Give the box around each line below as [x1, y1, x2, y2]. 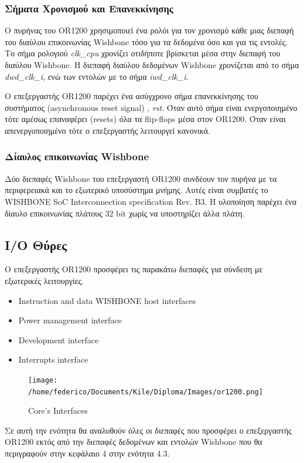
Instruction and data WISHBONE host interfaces [18, 294, 196, 306]
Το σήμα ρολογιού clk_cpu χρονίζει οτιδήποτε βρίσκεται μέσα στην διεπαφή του [5, 47, 281, 59]
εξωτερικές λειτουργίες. [5, 274, 84, 286]
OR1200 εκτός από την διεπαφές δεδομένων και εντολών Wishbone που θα [5, 435, 262, 448]
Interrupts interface [18, 353, 88, 366]
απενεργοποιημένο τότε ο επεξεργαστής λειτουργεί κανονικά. [5, 124, 210, 136]
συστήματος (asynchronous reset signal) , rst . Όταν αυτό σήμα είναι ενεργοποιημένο [5, 101, 298, 113]
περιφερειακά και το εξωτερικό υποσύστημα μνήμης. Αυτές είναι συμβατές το [5, 184, 268, 196]
